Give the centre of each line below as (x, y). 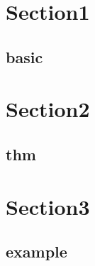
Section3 (48, 206)
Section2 (48, 109)
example (37, 251)
